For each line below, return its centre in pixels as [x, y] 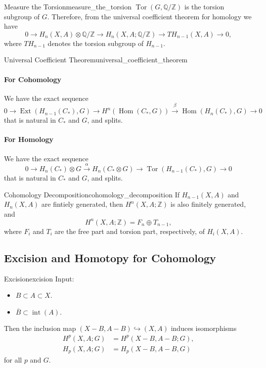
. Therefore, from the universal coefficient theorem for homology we [149, 16]
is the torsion [204, 6]
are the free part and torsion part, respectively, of [130, 231]
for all [13, 360]
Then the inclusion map [40, 328]
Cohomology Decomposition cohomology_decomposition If [92, 194]
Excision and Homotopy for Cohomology [110, 257]
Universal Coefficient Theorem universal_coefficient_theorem [96, 60]
